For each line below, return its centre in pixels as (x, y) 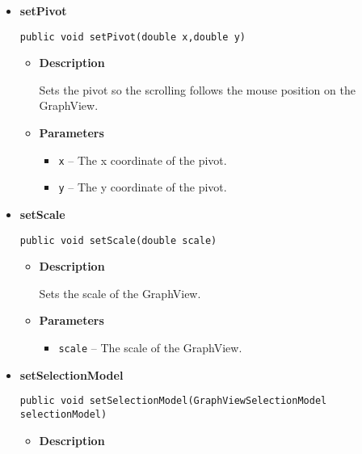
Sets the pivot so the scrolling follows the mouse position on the (197, 89)
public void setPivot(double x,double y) (133, 37)
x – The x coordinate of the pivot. (143, 160)
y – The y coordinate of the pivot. (143, 187)
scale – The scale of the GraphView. (150, 347)
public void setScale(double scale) (118, 240)
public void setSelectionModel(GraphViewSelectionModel (173, 401)
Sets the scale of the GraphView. (120, 293)
